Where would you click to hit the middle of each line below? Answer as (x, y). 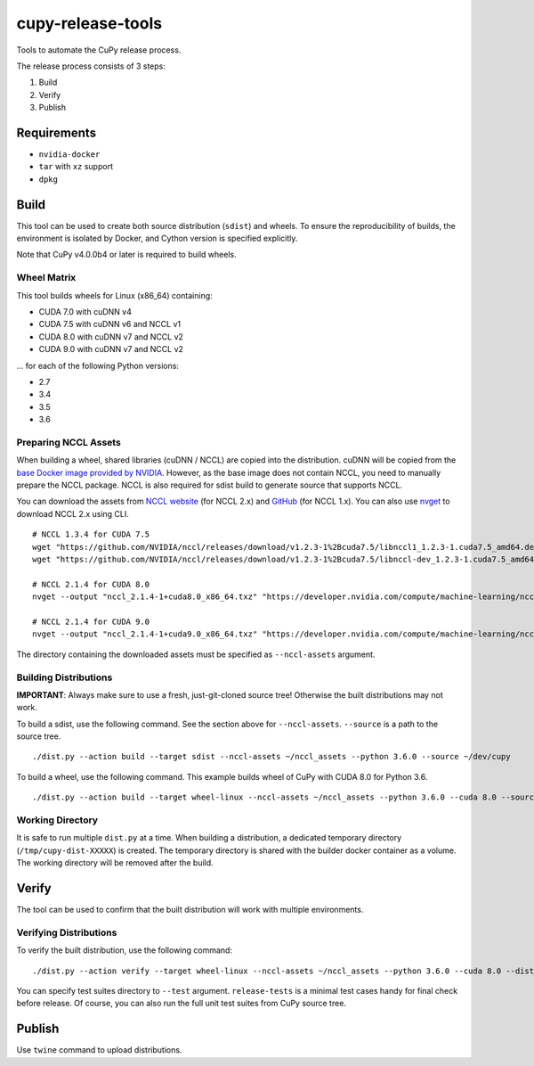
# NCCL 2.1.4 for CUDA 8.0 (91, 584)
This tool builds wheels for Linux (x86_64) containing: (114, 295)
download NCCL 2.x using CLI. (73, 513)
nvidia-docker (69, 155)
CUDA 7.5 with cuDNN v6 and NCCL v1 (110, 324)
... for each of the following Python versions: (98, 365)
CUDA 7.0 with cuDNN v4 (85, 312)
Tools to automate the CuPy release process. (99, 50)
